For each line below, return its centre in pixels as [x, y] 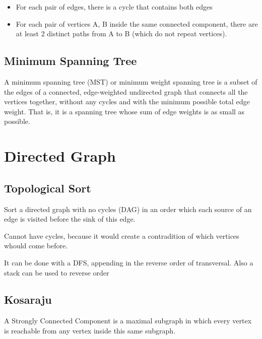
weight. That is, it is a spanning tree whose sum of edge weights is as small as [124, 111]
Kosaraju [28, 299]
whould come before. [36, 246]
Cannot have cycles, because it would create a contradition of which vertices [122, 235]
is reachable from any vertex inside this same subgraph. [90, 330]
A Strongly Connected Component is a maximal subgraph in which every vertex [128, 321]
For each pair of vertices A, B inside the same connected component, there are [137, 23]
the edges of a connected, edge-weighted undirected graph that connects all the [126, 91]
